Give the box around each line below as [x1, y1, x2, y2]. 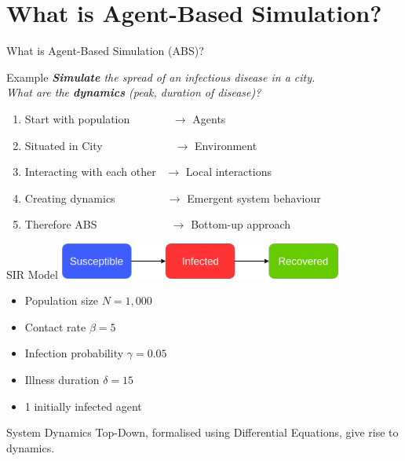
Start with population [24, 110, 130, 126]
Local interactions [185, 163, 272, 180]
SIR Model [6, 265, 58, 282]
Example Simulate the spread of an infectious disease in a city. [6, 68, 316, 85]
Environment [194, 137, 257, 153]
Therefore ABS [24, 216, 97, 232]
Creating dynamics [24, 189, 115, 206]
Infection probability [24, 345, 124, 361]
